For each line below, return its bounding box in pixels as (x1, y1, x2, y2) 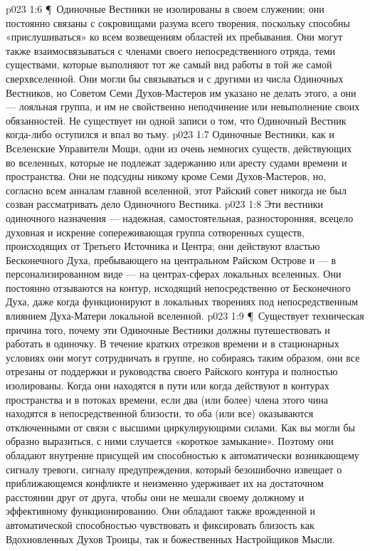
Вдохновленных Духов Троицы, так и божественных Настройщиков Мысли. (6, 531, 335, 546)
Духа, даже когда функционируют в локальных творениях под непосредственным (6, 294, 358, 309)
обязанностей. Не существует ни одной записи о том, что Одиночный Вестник (6, 112, 347, 127)
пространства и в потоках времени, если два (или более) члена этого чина (6, 392, 328, 406)
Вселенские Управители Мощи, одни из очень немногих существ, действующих (6, 140, 352, 155)
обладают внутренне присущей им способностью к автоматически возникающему (6, 448, 359, 462)
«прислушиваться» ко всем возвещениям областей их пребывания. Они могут (6, 29, 343, 44)
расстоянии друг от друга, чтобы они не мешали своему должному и (6, 489, 305, 504)
